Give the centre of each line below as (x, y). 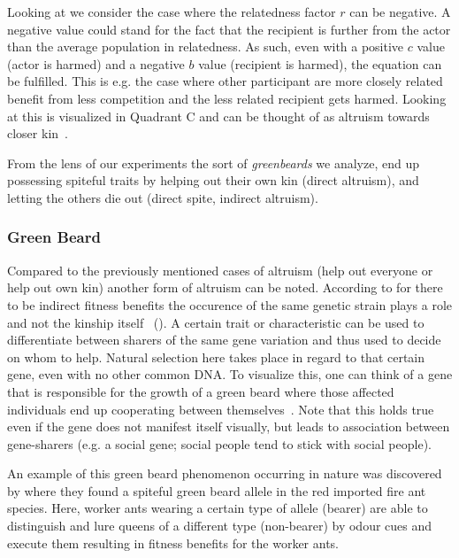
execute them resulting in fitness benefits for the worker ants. (173, 542)
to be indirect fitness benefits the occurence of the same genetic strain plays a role (230, 304)
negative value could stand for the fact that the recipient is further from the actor (229, 29)
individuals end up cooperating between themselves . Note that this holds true (221, 409)
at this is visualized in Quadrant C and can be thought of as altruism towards (218, 116)
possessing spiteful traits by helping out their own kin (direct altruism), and (213, 180)
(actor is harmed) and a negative (96, 63)
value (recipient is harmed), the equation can (320, 63)
